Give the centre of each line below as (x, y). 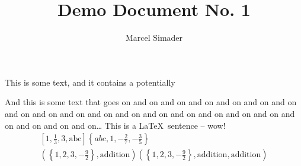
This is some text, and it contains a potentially (90, 82)
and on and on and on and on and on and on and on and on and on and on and (150, 113)
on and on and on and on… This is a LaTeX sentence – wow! (115, 125)
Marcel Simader (154, 38)
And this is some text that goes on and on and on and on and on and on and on (151, 102)
